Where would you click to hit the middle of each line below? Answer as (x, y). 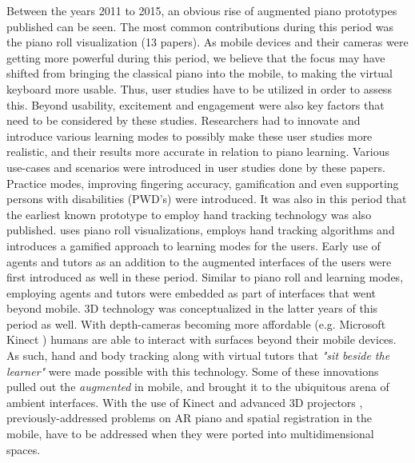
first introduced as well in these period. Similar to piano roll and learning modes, (205, 277)
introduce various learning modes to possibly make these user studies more (190, 136)
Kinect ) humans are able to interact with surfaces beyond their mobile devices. (202, 339)
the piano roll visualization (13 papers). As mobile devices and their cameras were (207, 42)
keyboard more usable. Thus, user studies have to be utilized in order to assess (199, 88)
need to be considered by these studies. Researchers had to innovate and (184, 120)
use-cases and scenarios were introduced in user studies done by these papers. (196, 167)
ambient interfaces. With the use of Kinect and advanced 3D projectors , (185, 402)
